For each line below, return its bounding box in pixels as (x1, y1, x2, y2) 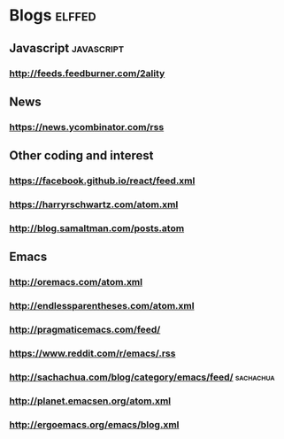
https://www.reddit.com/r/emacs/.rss (9, 347, 176, 359)
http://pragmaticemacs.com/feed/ (9, 324, 161, 336)
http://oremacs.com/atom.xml (9, 276, 143, 289)
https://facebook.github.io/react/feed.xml (9, 174, 196, 187)
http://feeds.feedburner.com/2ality (9, 67, 165, 80)
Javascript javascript (9, 41, 125, 56)
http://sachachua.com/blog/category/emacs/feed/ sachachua (9, 371, 276, 383)
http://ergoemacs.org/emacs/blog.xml (9, 418, 180, 430)
